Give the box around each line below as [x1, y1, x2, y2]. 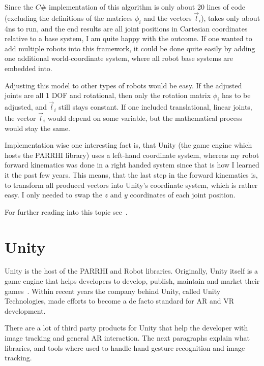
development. [5, 305, 46, 316]
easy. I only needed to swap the [5, 189, 102, 200]
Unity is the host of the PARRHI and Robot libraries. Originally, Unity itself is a [5, 265, 258, 276]
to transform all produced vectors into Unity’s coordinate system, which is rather [5, 179, 258, 190]
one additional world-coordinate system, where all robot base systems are [5, 53, 233, 63]
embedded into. [5, 62, 52, 73]
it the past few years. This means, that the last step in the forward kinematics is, [5, 169, 258, 180]
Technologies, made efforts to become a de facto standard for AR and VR [5, 295, 234, 306]
